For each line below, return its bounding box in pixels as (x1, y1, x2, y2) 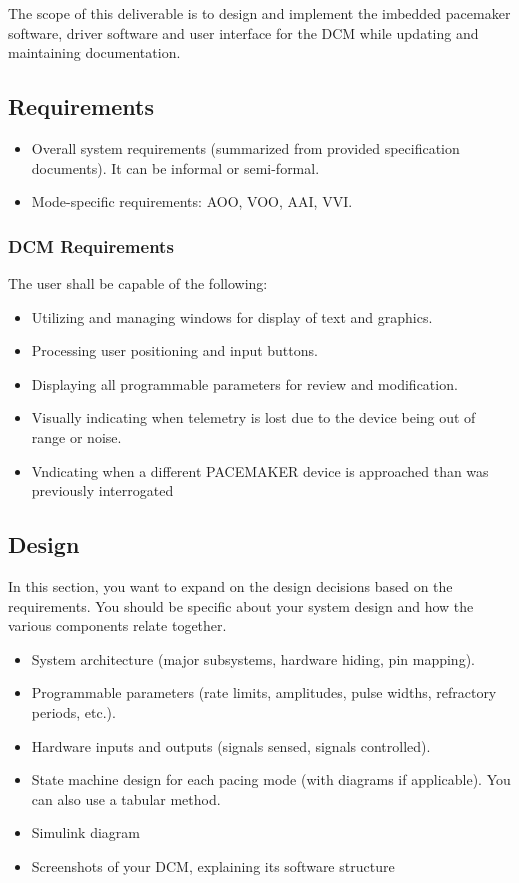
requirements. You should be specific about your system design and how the (8, 595, 474, 616)
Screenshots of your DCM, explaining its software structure (31, 855, 395, 876)
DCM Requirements (8, 233, 174, 258)
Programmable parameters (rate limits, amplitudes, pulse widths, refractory (31, 682, 497, 703)
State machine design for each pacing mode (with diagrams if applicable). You (31, 769, 511, 790)
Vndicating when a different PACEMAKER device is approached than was (31, 460, 489, 481)
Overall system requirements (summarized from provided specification (31, 137, 460, 158)
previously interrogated (31, 480, 174, 501)
